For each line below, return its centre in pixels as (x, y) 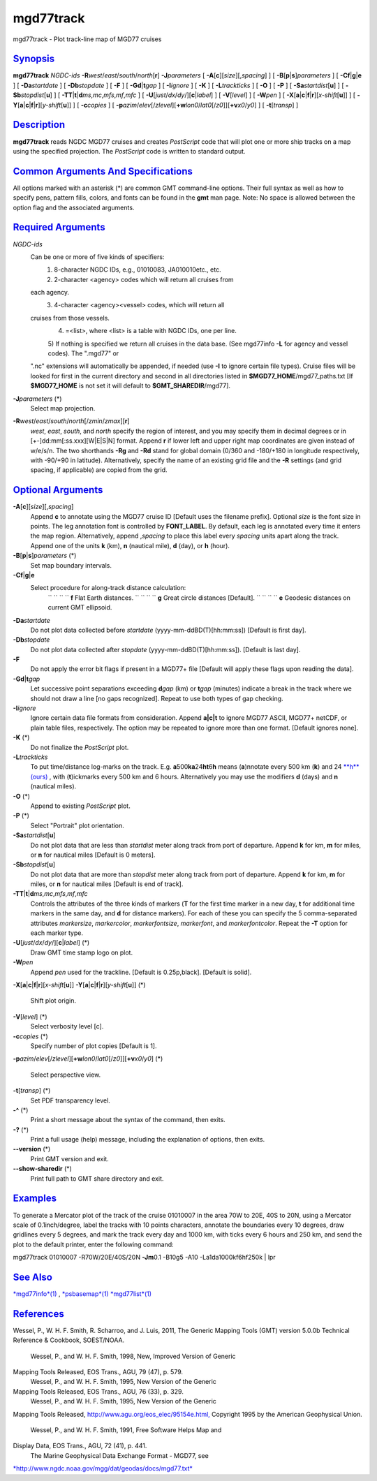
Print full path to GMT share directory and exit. (97, 1178)
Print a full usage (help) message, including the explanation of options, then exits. (148, 1140)
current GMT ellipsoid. (80, 607)
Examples (35, 1199)
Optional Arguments (58, 490)
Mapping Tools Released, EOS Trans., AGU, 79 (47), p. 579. (98, 1372)
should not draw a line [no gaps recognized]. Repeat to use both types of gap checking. (157, 698)
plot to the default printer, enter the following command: (93, 1244)
